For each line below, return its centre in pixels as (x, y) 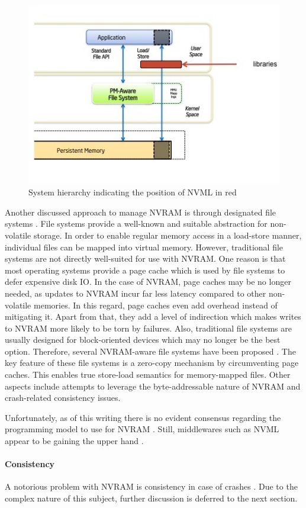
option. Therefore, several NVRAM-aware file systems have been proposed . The (150, 351)
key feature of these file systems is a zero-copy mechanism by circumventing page (152, 363)
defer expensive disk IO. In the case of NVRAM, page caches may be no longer (148, 282)
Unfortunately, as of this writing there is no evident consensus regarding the (143, 417)
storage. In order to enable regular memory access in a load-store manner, (168, 235)
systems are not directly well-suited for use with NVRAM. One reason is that (145, 258)
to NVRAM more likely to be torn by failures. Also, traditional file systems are (148, 328)
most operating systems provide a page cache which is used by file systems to (145, 270)
